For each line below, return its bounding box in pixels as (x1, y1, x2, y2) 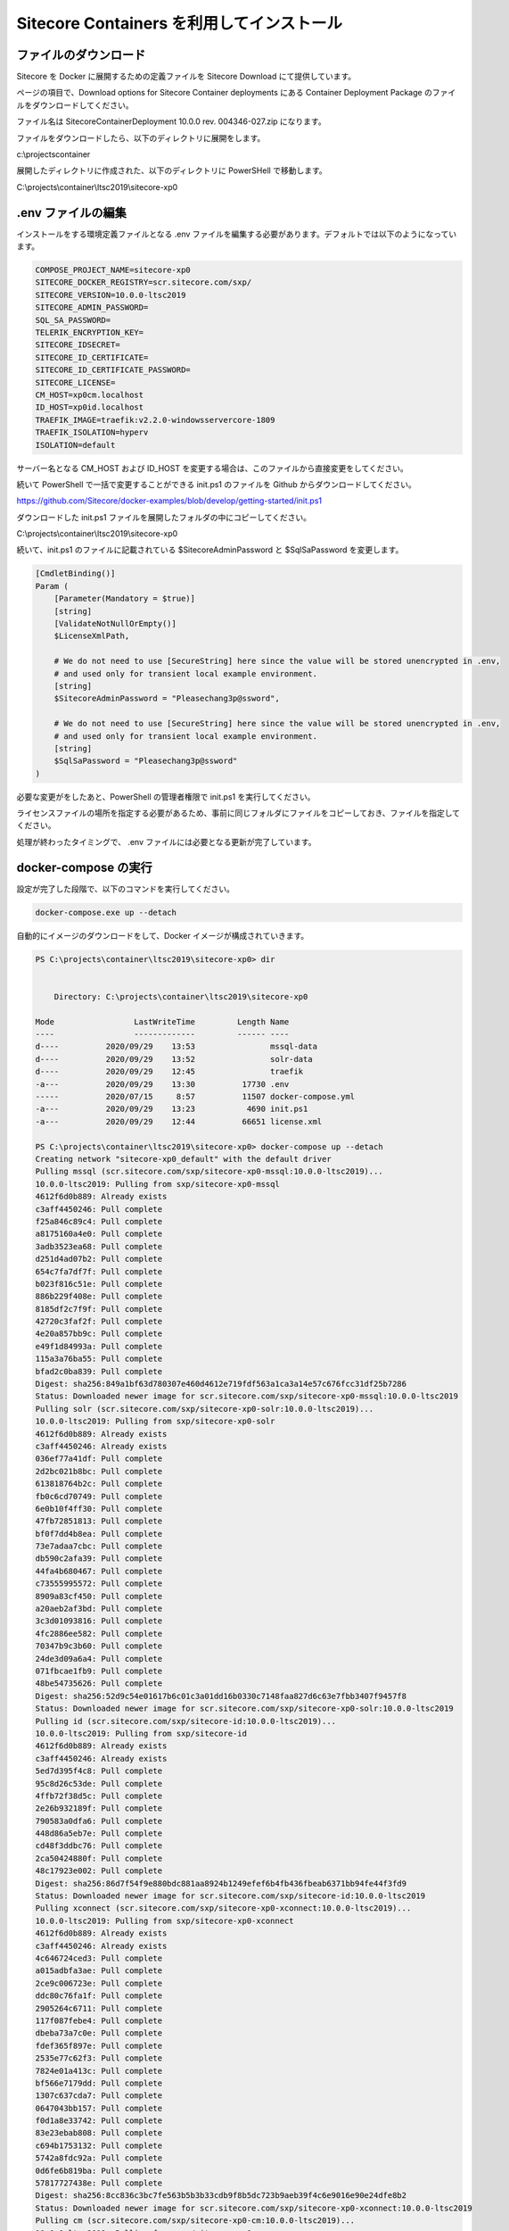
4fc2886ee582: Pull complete (35, 1629, 163, 1638)
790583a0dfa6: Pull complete (35, 1816, 163, 1826)
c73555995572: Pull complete (35, 1579, 163, 1588)
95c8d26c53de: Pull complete (35, 1779, 163, 1788)
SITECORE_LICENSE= (35, 377, 116, 387)
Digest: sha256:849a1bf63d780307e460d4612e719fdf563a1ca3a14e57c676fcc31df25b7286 (35, 1379, 407, 1389)
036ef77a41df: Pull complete (35, 1454, 163, 1464)
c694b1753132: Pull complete (35, 2140, 163, 2151)
